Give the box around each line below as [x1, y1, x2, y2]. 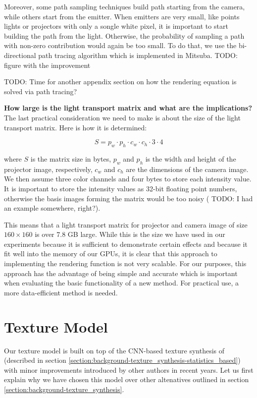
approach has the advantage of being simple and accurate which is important [4, 268, 238, 278]
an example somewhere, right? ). [4, 203, 101, 213]
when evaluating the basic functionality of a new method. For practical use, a [4, 278, 239, 288]
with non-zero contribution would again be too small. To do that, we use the [4, 40, 237, 51]
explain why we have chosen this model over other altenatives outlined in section [4, 374, 249, 385]
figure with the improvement [4, 59, 91, 70]
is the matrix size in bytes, [30, 153, 111, 164]
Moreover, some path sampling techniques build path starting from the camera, [4, 1, 245, 11]
